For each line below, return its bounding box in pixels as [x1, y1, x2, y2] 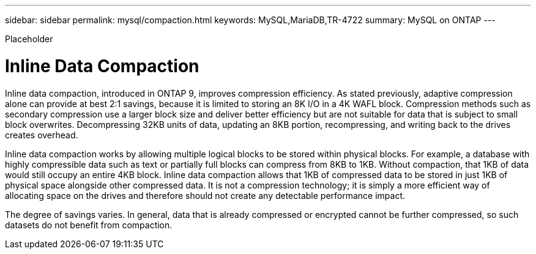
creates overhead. [5, 129, 78, 140]
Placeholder [5, 34, 53, 44]
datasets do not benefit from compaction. [5, 219, 173, 230]
